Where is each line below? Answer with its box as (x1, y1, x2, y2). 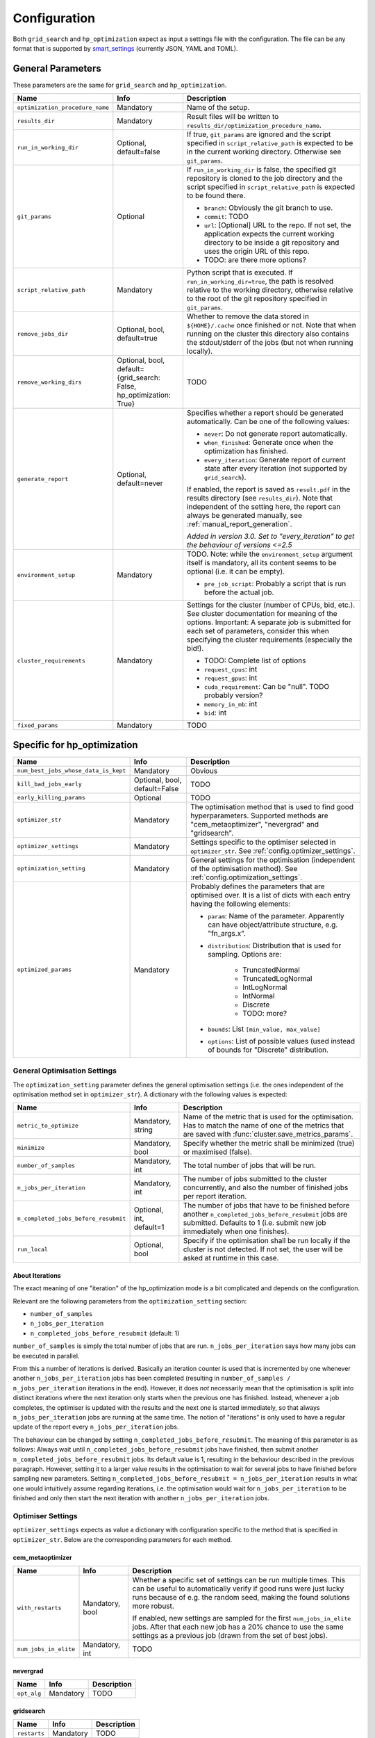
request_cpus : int (203, 665, 258, 674)
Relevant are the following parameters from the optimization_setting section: (12, 1297, 247, 1305)
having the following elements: (190, 899, 291, 909)
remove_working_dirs (17, 378, 83, 386)
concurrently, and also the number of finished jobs (183, 1183, 349, 1192)
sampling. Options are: (207, 949, 282, 959)
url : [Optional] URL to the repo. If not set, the (203, 220, 352, 230)
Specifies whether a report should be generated (186, 408, 344, 418)
